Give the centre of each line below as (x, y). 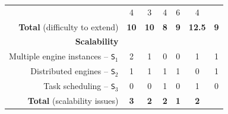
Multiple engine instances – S (62, 56)
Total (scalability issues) (73, 100)
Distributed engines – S (73, 71)
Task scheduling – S (79, 86)
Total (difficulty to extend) (69, 26)
